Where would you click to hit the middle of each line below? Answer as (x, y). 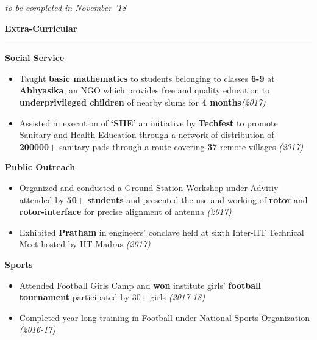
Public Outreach (40, 167)
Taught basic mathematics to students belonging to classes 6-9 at (147, 78)
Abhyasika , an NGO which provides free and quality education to (144, 90)
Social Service (35, 58)
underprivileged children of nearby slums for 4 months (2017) (142, 102)
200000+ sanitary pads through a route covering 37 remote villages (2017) (161, 146)
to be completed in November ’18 (66, 7)
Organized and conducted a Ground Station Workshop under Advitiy (149, 187)
